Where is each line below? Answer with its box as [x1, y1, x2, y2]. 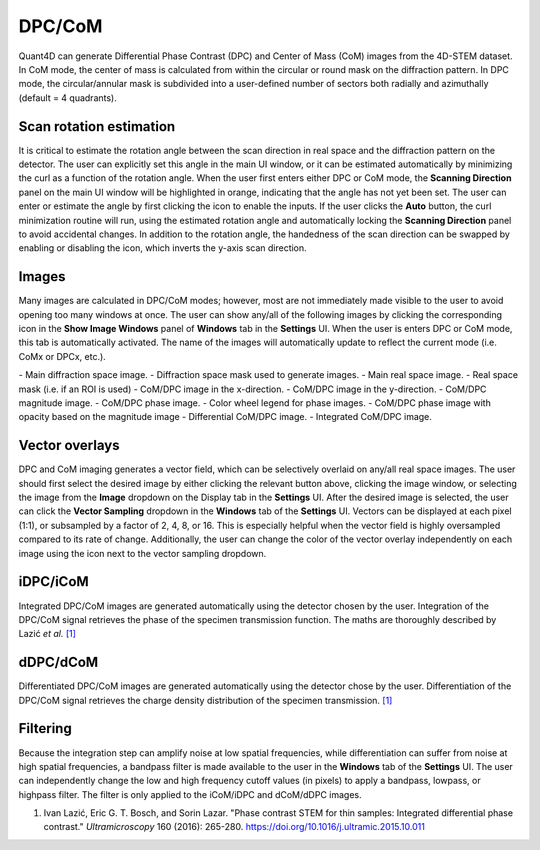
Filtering [18, 720, 72, 737]
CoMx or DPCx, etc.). [18, 350, 107, 362]
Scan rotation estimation [18, 118, 176, 135]
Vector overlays [18, 437, 120, 454]
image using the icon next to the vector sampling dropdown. [18, 547, 267, 559]
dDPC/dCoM [18, 654, 99, 671]
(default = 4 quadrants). [18, 91, 117, 104]
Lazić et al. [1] [18, 628, 77, 640]
